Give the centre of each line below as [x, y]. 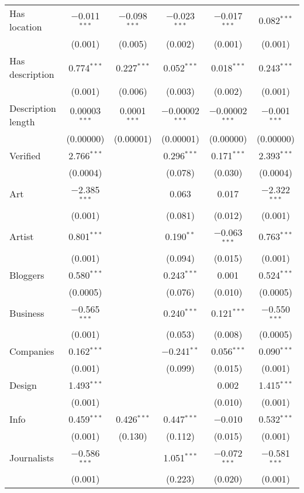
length [22, 121]
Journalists [32, 457]
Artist [22, 237]
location [26, 27]
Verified [25, 155]
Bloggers [27, 275]
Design [23, 385]
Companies [32, 351]
